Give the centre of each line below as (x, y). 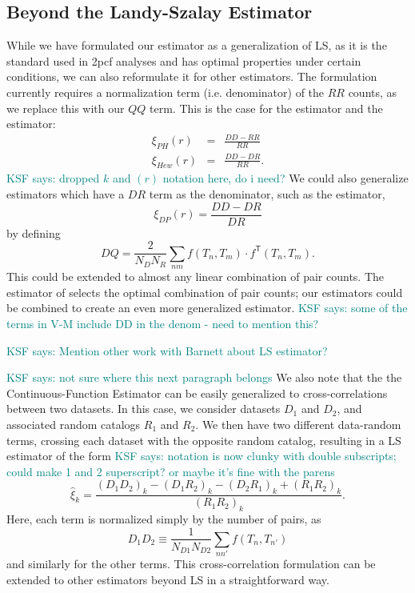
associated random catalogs (74, 424)
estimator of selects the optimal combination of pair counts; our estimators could (205, 292)
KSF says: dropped (53, 178)
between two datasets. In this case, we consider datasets (144, 409)
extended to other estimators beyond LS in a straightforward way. (168, 579)
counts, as (373, 92)
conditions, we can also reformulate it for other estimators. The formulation (192, 76)
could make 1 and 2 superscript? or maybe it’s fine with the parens (171, 471)
